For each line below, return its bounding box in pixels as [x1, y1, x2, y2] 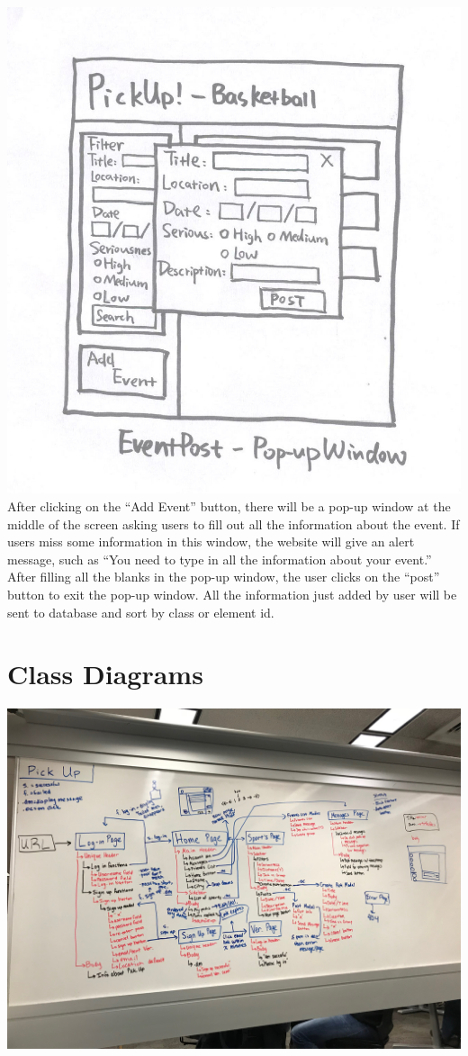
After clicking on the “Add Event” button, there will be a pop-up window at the [7, 497, 451, 515]
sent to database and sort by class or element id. [7, 602, 274, 621]
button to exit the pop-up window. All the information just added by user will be [7, 584, 457, 603]
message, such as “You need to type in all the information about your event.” [7, 549, 432, 568]
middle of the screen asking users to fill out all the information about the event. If [7, 514, 460, 533]
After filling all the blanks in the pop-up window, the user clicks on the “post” [7, 567, 440, 586]
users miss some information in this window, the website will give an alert [7, 532, 415, 551]
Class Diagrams [7, 655, 203, 692]
